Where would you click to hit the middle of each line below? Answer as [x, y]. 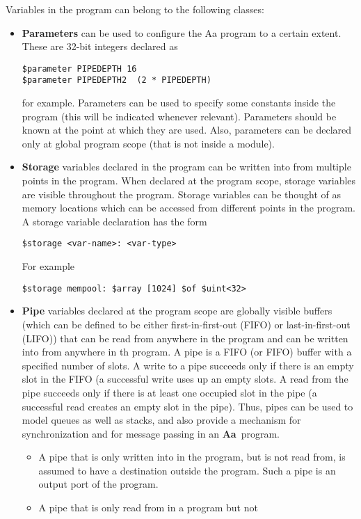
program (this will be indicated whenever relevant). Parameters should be [179, 116]
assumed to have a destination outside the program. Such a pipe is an [187, 470]
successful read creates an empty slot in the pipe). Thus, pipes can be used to [187, 406]
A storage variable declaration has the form [114, 221]
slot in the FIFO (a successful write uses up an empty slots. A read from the [185, 379]
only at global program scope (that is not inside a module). [148, 143]
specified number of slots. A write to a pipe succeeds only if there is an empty [188, 365]
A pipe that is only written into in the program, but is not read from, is [192, 457]
